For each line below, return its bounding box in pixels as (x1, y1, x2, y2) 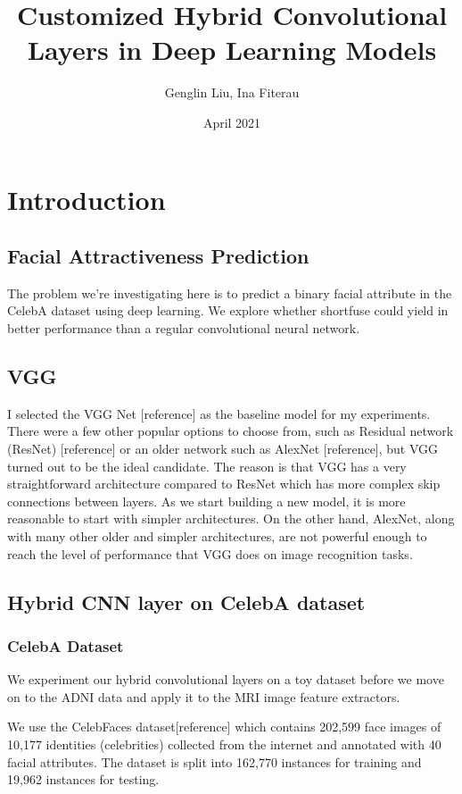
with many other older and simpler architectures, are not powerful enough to (7, 527, 427, 546)
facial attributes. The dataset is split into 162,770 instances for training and (7, 752, 422, 771)
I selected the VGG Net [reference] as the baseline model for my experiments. (7, 404, 431, 422)
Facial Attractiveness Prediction (7, 242, 309, 270)
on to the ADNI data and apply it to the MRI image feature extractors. (7, 687, 400, 706)
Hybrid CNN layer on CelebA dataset (7, 588, 366, 615)
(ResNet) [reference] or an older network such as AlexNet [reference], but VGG (7, 439, 439, 458)
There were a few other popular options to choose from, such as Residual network (7, 422, 454, 440)
